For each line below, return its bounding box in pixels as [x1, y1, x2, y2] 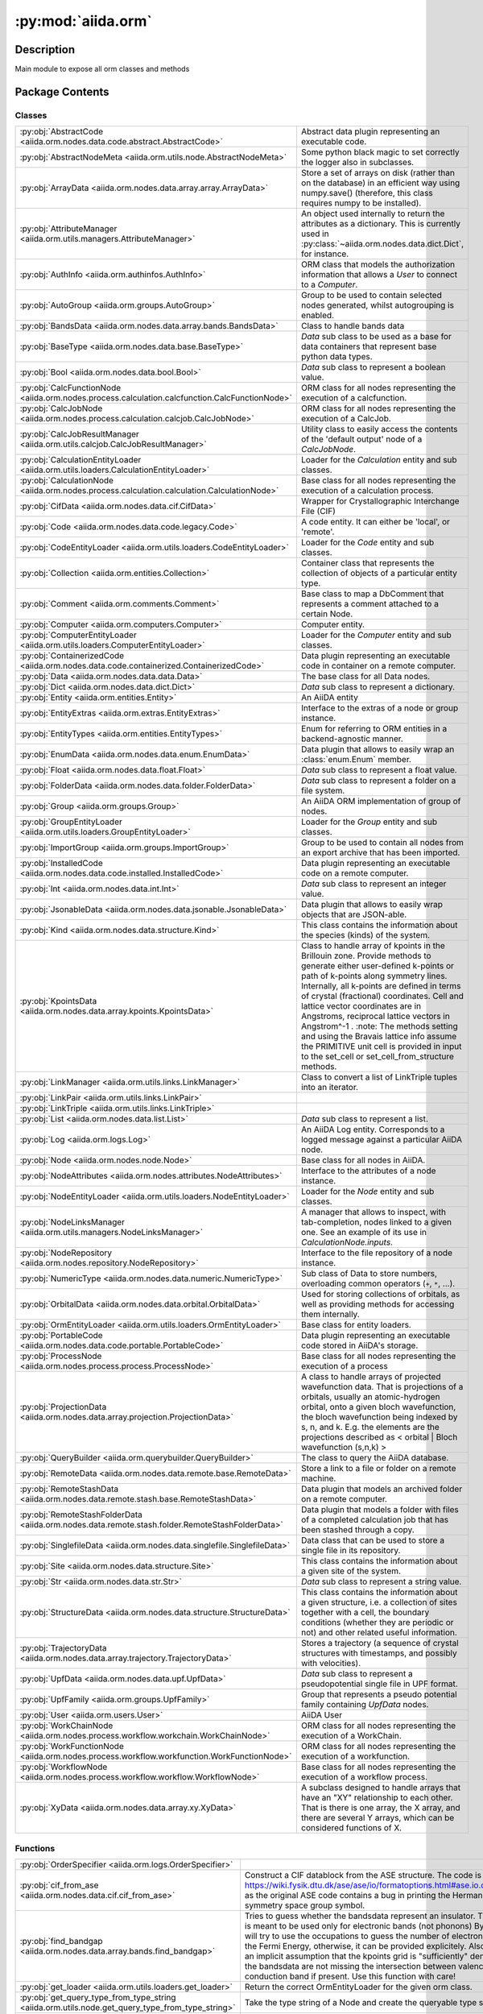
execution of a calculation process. [300, 485, 434, 496]
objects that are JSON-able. [300, 909, 407, 920]
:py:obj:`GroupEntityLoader [19, 816, 122, 827]
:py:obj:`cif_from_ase [19, 1879, 99, 1891]
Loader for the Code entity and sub [300, 537, 435, 548]
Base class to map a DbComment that [300, 588, 444, 599]
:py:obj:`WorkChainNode [19, 1720, 114, 1731]
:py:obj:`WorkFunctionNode [19, 1741, 124, 1752]
